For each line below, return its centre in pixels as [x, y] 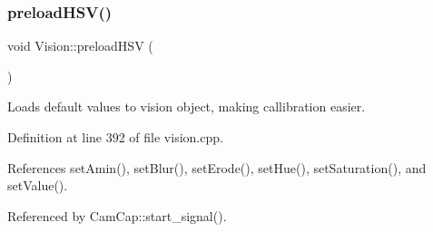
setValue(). [38, 185]
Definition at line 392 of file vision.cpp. [115, 137]
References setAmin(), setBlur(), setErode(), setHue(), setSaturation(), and [217, 167]
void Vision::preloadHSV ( [80, 46]
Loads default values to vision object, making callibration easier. [187, 106]
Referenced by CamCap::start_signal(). [117, 215]
